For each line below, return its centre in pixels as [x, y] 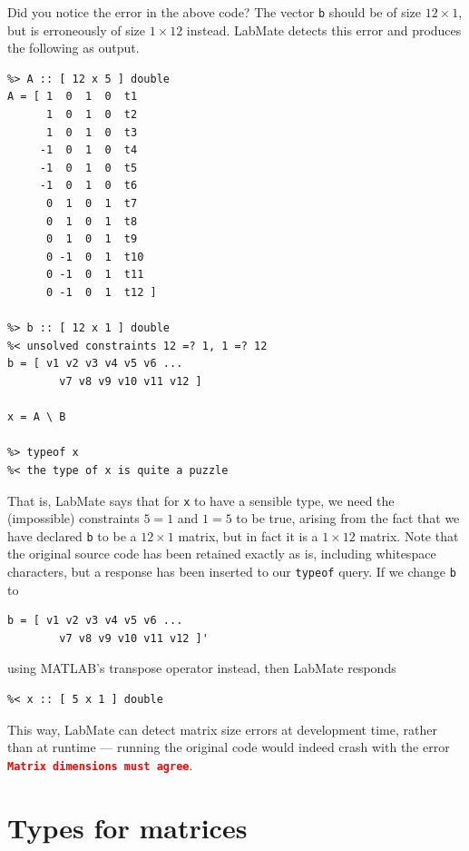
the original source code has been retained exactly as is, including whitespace [222, 554]
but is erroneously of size [76, 30]
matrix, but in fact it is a [248, 535]
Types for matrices [127, 827]
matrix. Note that [409, 535]
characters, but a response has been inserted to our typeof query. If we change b [232, 571]
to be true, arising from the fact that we [348, 518]
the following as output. [73, 48]
